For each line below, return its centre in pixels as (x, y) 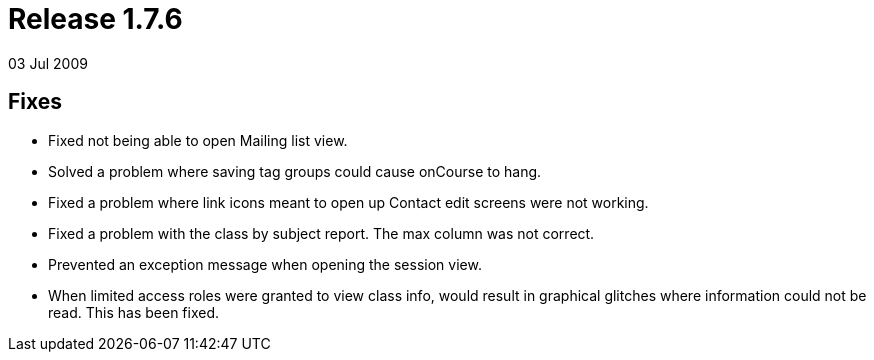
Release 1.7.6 (95, 19)
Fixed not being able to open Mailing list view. (198, 140)
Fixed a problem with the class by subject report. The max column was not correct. (321, 233)
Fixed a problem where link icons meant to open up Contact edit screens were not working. (348, 202)
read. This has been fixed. (134, 312)
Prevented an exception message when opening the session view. (265, 264)
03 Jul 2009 (48, 63)
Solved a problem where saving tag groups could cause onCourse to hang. (295, 171)
